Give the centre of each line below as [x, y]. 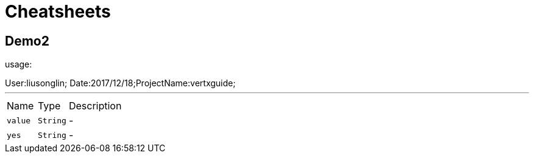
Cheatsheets [58, 12]
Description [95, 106]
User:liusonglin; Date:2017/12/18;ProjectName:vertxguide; [120, 83]
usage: [19, 64]
